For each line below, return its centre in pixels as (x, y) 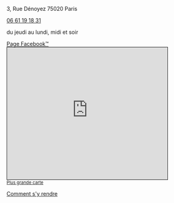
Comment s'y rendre (32, 194)
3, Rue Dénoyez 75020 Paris (42, 9)
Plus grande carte (25, 182)
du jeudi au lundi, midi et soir (43, 32)
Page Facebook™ (28, 44)
